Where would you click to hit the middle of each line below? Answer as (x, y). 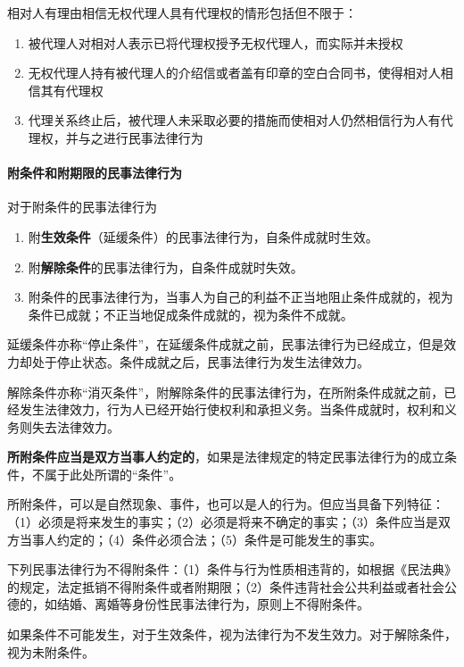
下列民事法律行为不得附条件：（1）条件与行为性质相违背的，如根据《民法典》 (232, 569)
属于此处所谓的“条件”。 (113, 474)
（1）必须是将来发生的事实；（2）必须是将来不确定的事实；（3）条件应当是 (223, 522)
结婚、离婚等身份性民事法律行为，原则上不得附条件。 (213, 604)
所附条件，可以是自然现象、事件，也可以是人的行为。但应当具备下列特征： (226, 504)
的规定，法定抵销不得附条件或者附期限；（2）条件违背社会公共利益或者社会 (226, 586)
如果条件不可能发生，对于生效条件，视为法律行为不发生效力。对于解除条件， (232, 634)
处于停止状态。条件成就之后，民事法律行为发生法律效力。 (200, 361)
